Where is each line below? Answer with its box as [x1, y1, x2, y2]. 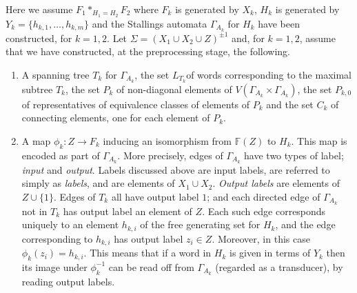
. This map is [291, 133, 347, 148]
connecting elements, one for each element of [21, 110, 210, 125]
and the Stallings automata [92, 16, 207, 30]
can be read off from [108, 259, 194, 274]
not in [21, 203, 48, 218]
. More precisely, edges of [117, 148, 223, 162]
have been [258, 16, 300, 30]
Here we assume [6, 2, 73, 16]
